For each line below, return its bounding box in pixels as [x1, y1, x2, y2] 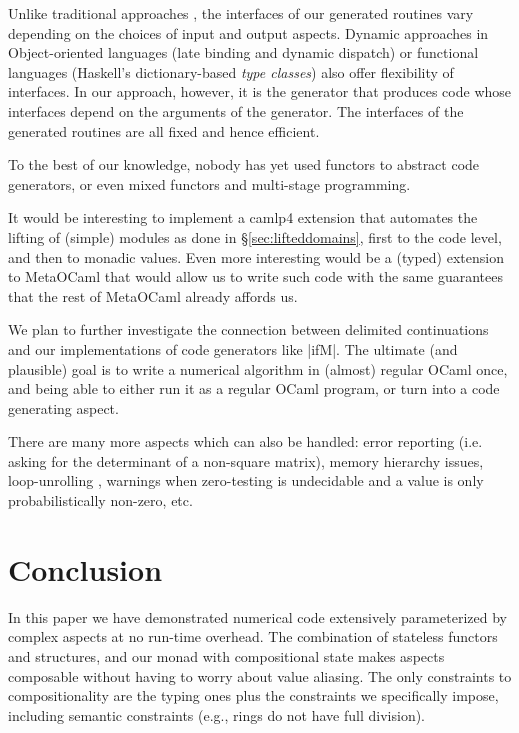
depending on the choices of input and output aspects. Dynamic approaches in [8, 22, 489, 43]
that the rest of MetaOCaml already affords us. [8, 285, 298, 306]
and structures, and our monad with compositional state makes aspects [8, 645, 445, 666]
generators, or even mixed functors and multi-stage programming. [8, 173, 411, 194]
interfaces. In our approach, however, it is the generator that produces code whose [8, 81, 512, 102]
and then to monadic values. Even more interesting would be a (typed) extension [8, 246, 504, 267]
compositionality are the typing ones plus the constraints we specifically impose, [8, 685, 499, 706]
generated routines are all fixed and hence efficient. [8, 120, 320, 141]
